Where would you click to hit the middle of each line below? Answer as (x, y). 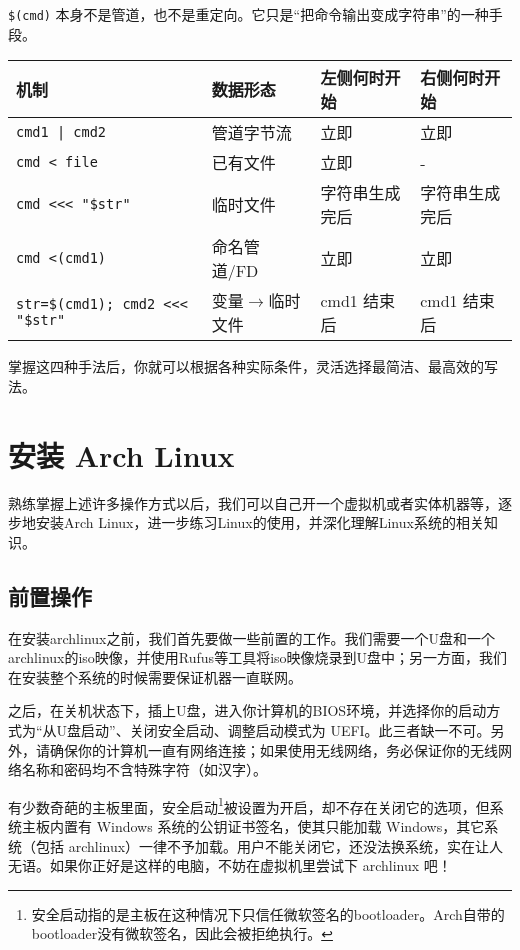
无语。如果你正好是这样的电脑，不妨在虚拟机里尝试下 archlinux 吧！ (230, 865)
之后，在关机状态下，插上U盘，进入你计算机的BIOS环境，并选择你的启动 (247, 710)
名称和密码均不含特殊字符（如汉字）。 (144, 769)
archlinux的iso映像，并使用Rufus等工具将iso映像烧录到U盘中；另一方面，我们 (258, 657)
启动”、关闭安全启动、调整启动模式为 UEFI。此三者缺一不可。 (286, 729)
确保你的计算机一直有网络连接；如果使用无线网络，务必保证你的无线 (273, 749)
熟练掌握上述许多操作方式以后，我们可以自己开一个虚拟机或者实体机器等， (253, 502)
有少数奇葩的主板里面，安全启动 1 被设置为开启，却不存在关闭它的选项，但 (249, 805)
